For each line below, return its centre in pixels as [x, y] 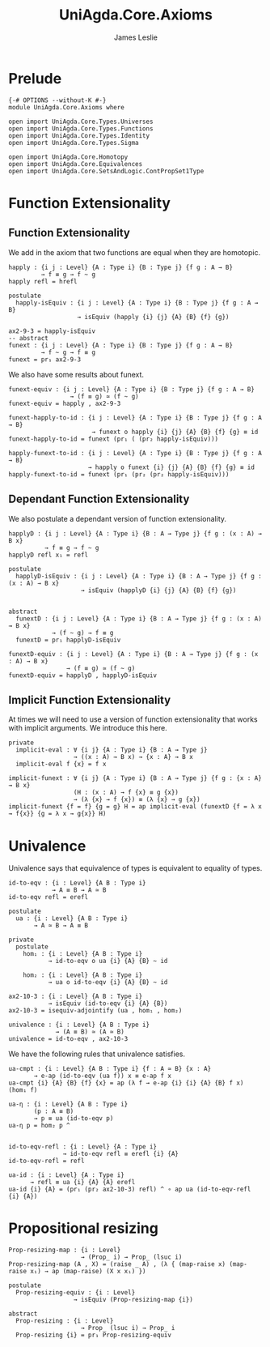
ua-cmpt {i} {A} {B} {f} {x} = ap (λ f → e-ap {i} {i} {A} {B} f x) [126, 1083]
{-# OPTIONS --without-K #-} [57, 100]
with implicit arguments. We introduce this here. [88, 728]
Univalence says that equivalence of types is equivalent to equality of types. [135, 868]
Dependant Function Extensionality [99, 499]
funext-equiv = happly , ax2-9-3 [65, 403]
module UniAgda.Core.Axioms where [67, 107]
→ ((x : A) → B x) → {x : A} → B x [133, 757]
